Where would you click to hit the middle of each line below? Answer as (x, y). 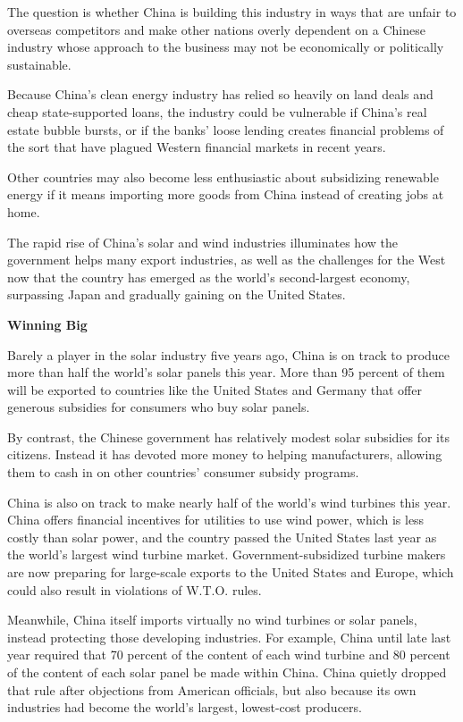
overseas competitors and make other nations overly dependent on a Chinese (216, 29)
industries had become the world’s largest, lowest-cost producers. (185, 707)
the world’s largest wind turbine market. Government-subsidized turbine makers (227, 554)
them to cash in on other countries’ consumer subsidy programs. (183, 472)
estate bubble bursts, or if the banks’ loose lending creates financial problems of (226, 129)
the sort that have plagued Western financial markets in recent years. (197, 147)
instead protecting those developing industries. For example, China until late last (229, 637)
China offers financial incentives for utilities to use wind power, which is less (216, 520)
